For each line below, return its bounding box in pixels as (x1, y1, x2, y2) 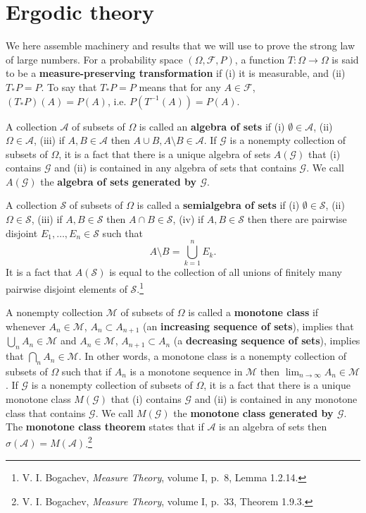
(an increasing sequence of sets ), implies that (143, 318, 354, 333)
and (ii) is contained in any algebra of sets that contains (54, 160, 296, 175)
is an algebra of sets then (219, 419, 327, 434)
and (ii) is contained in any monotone (194, 392, 358, 406)
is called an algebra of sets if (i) (139, 119, 285, 133)
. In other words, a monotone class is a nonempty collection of (78, 349, 346, 363)
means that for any (139, 79, 221, 94)
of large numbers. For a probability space (6, 52, 183, 66)
